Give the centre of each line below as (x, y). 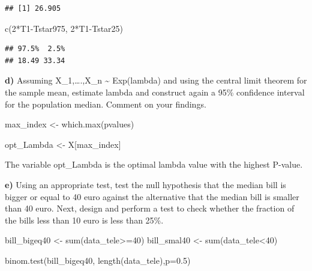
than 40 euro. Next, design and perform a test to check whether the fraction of (150, 208)
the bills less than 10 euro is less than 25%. (84, 220)
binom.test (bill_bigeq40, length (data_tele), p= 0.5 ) (98, 260)
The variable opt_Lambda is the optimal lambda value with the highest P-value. (154, 164)
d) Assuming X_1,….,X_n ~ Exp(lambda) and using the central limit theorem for (156, 80)
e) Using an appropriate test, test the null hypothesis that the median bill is (145, 184)
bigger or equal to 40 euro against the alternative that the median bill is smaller (152, 196)
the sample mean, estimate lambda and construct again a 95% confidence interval (155, 92)
